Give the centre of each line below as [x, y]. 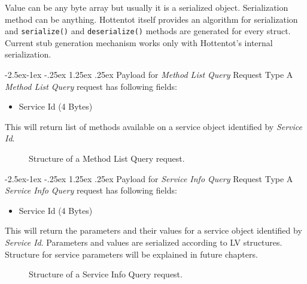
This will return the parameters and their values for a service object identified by [153, 230]
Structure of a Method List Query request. [107, 158]
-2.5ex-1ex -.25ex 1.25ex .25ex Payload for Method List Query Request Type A [149, 75]
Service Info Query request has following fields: [91, 190]
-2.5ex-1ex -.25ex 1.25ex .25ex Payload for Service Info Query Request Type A [149, 178]
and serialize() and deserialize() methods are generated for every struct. [148, 31]
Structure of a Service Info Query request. [106, 274]
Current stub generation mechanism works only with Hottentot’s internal [139, 42]
